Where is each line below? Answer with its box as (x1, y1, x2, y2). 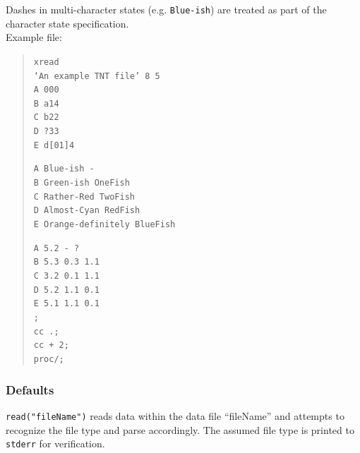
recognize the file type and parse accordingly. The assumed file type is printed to (6, 422, 354, 437)
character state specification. (6, 16, 129, 30)
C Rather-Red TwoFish (33, 191, 135, 202)
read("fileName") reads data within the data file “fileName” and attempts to (6, 408, 344, 423)
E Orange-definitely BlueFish (33, 219, 176, 230)
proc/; (33, 354, 64, 364)
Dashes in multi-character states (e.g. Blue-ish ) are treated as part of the (6, 2, 327, 16)
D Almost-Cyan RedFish (33, 205, 140, 216)
